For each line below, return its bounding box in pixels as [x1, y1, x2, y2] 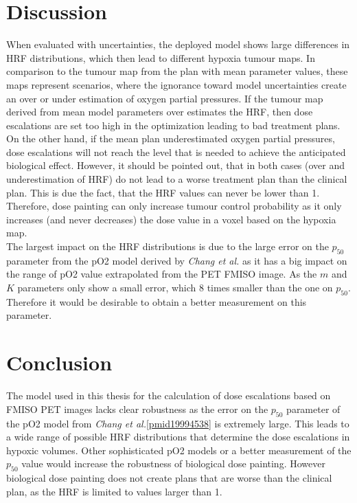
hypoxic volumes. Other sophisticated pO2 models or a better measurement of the [6, 443, 352, 457]
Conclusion [6, 348, 113, 377]
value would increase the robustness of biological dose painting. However [21, 456, 325, 471]
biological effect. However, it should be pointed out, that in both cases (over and [6, 158, 345, 172]
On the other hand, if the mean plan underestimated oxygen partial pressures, [6, 131, 335, 146]
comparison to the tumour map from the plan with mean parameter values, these [6, 64, 348, 78]
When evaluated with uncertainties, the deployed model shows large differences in [6, 37, 350, 52]
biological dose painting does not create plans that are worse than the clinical [6, 471, 332, 485]
